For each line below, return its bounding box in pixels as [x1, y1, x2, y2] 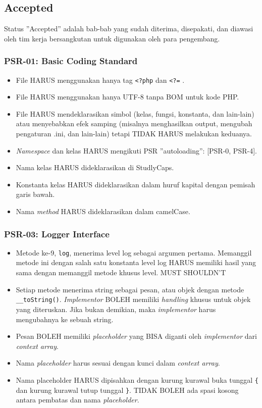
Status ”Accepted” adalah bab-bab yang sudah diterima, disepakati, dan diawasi [4, 23, 253, 34]
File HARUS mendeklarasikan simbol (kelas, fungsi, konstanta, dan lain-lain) [16, 108, 254, 119]
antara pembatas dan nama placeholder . [16, 394, 139, 405]
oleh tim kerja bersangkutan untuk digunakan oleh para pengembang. [4, 33, 220, 43]
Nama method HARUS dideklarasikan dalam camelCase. [16, 206, 190, 217]
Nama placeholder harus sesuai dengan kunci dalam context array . [16, 358, 220, 368]
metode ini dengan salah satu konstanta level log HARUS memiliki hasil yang [16, 257, 256, 268]
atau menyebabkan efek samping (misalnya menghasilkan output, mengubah [16, 118, 252, 129]
